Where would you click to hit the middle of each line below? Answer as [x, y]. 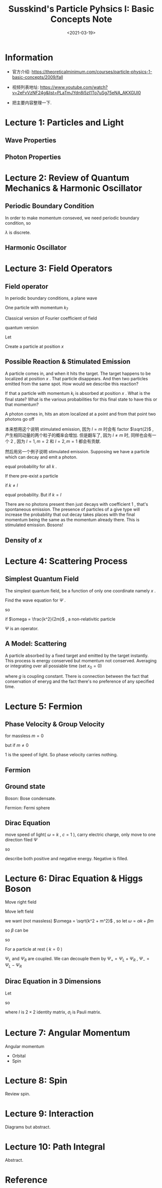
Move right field [21, 902]
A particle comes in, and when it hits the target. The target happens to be [78, 373]
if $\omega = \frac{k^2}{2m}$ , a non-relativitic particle [60, 619]
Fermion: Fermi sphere [28, 808]
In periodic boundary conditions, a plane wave [51, 298]
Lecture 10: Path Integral [55, 1147]
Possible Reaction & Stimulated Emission [68, 362]
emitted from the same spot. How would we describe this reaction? [72, 384]
